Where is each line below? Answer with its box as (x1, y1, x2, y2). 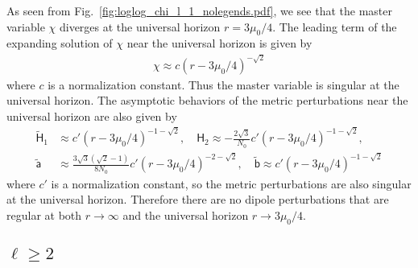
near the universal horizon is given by (126, 35, 312, 52)
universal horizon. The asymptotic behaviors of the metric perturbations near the (6, 92, 408, 109)
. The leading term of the (272, 18, 397, 35)
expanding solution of (6, 35, 113, 52)
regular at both (6, 206, 82, 223)
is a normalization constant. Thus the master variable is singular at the (48, 76, 399, 93)
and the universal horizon (122, 206, 249, 223)
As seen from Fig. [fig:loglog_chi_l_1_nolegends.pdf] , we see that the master (6, 2, 392, 19)
